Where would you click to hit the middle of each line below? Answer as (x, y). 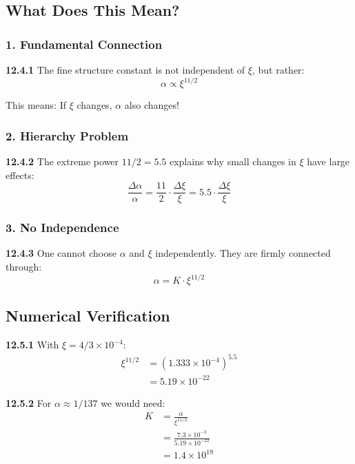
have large (328, 161)
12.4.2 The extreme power (62, 161)
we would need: (133, 402)
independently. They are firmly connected (243, 253)
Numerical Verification (88, 316)
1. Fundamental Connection (84, 44)
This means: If (36, 105)
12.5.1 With (32, 345)
